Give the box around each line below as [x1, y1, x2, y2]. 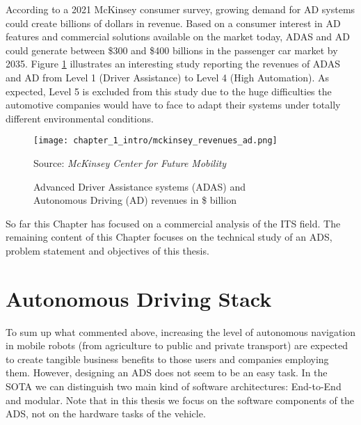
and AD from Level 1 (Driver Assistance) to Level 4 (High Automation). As [6, 70, 330, 84]
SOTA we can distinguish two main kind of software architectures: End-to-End [6, 379, 342, 394]
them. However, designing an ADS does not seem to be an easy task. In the [6, 365, 328, 380]
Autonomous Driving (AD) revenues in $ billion [33, 193, 236, 207]
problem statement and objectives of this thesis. [6, 243, 209, 257]
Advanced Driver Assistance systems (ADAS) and [33, 179, 246, 193]
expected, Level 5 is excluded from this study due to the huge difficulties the [6, 83, 332, 98]
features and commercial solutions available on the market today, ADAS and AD [6, 29, 351, 44]
